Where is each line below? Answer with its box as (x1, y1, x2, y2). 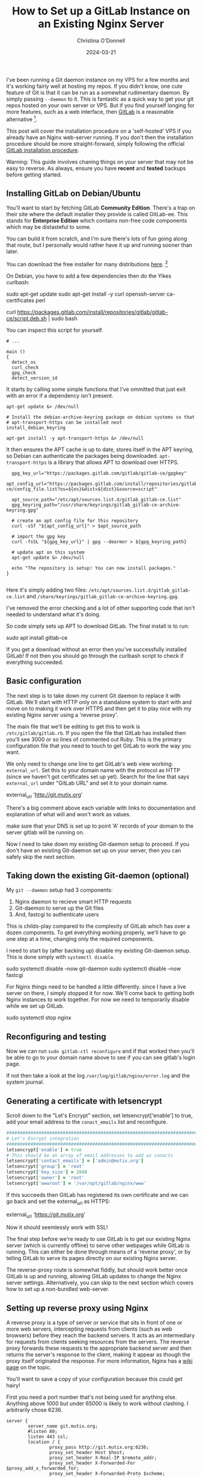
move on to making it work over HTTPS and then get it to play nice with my (6, 705, 192, 712)
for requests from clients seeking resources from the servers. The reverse (6, 1338, 190, 1346)
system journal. (6, 1078, 44, 1085)
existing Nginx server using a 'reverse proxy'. (6, 711, 118, 718)
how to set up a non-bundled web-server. (6, 1285, 109, 1293)
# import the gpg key (11, 534, 66, 540)
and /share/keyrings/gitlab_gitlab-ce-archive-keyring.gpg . (26, 593, 179, 600)
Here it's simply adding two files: (6, 586, 88, 594)
